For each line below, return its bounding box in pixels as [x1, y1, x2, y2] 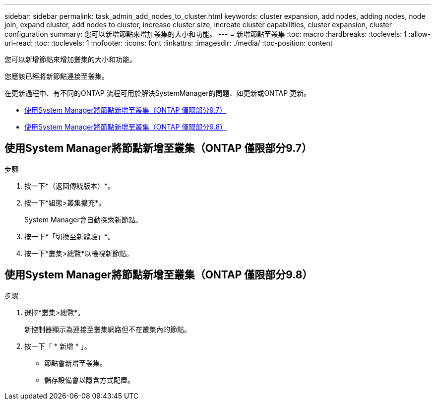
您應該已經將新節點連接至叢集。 [4, 72, 109, 80]
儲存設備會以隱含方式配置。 [44, 375, 134, 384]
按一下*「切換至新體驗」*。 [24, 232, 115, 241]
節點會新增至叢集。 [44, 358, 107, 367]
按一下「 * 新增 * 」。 [24, 341, 91, 350]
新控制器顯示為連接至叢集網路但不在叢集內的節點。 [24, 325, 191, 334]
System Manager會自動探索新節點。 [24, 215, 142, 224]
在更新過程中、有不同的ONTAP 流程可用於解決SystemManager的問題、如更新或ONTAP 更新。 [4, 89, 311, 97]
